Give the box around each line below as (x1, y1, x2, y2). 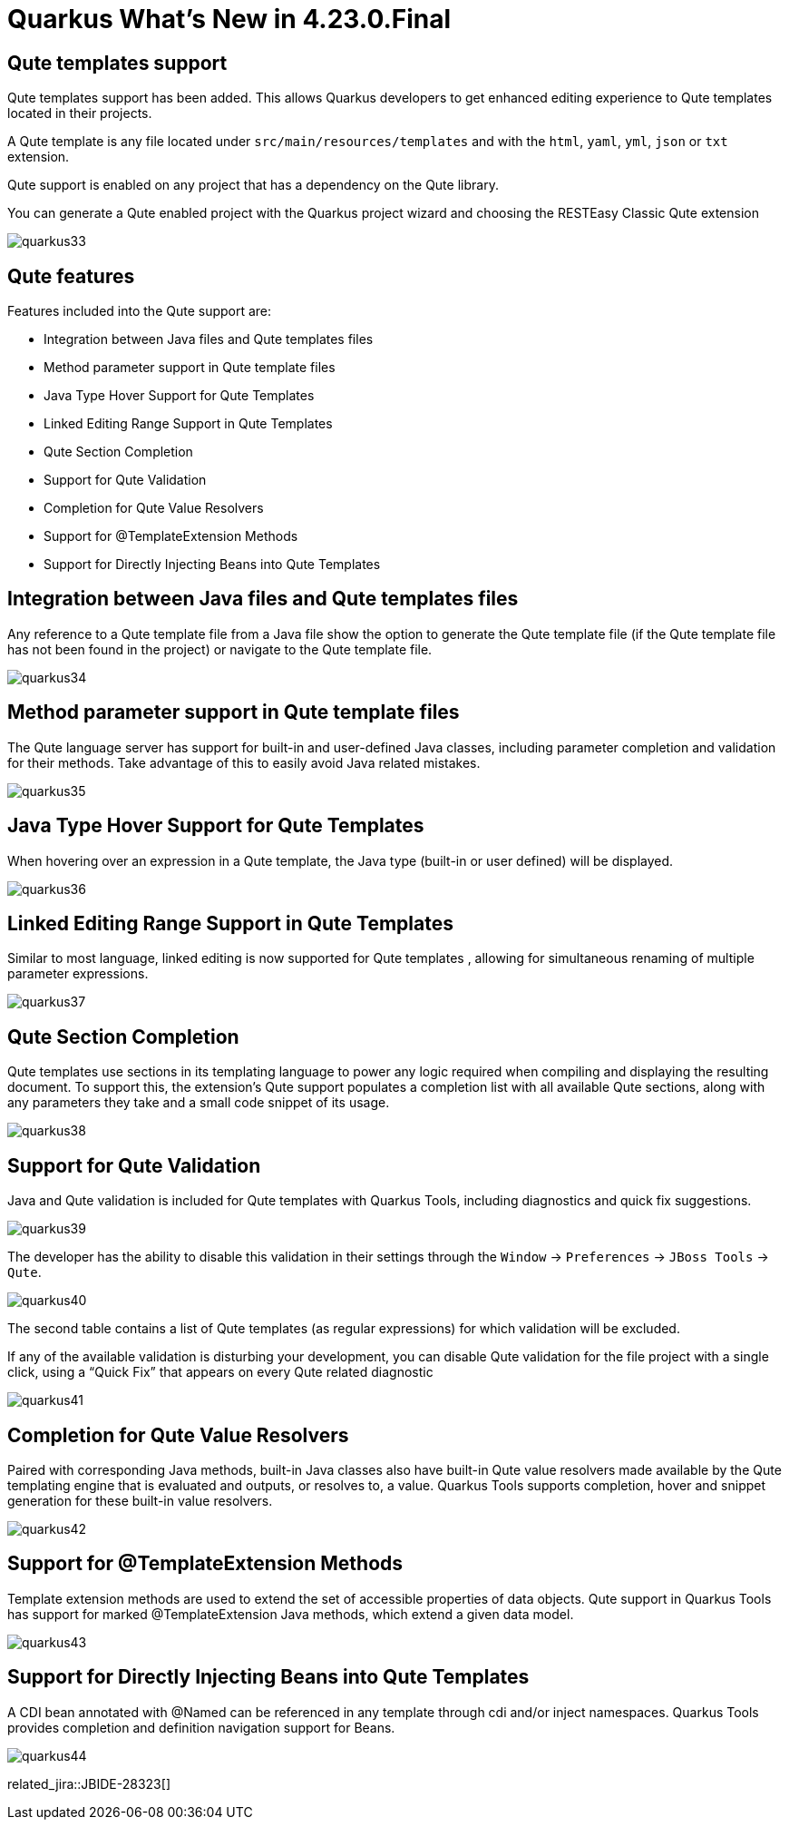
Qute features (7, 264, 135, 288)
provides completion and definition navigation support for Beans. (7, 1719, 395, 1735)
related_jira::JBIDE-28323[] (7, 1775, 170, 1792)
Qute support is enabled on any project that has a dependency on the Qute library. (7, 177, 499, 193)
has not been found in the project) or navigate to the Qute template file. (7, 641, 433, 657)
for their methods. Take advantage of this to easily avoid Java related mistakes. (7, 754, 481, 771)
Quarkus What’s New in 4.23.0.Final (7, 4, 452, 34)
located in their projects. (7, 105, 152, 122)
